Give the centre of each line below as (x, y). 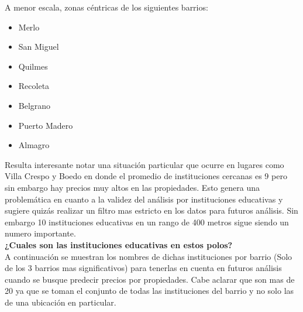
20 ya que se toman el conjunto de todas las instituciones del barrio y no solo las (149, 291)
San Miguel (39, 47)
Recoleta (34, 86)
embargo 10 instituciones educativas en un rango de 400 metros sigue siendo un (147, 222)
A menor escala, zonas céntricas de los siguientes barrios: (106, 7)
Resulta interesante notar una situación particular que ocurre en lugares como (144, 164)
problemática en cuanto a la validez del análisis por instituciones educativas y (144, 199)
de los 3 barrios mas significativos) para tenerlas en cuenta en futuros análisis (143, 268)
